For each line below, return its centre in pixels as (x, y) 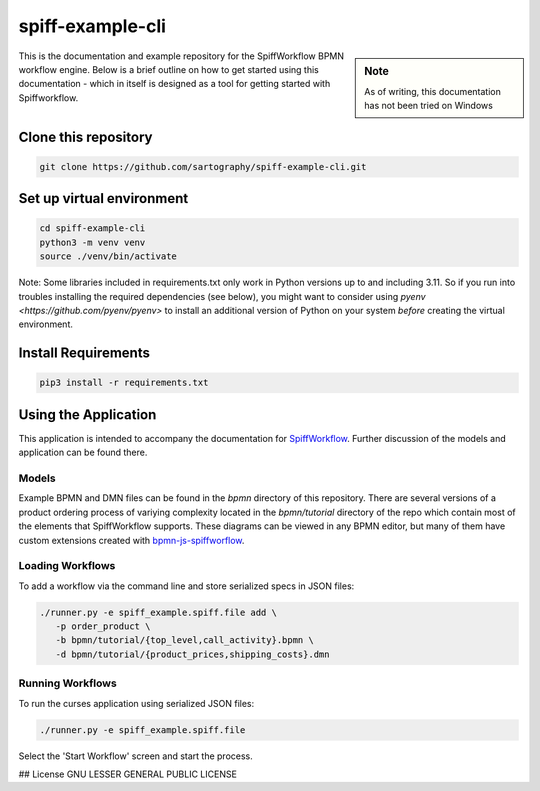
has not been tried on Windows (429, 106)
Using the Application (87, 414)
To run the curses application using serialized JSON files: (136, 703)
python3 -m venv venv (92, 242)
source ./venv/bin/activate (108, 256)
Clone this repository (85, 136)
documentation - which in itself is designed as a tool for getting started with (174, 84)
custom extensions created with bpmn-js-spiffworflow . (131, 540)
